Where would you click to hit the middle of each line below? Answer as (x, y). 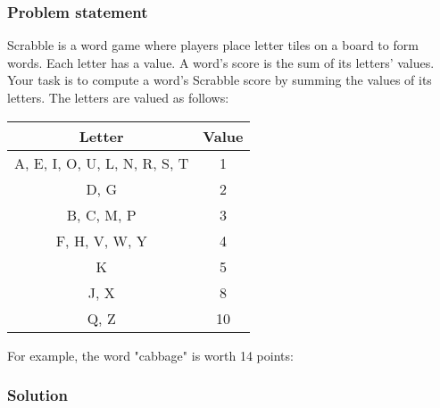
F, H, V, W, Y (101, 240)
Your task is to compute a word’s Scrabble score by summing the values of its (220, 80)
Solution (37, 395)
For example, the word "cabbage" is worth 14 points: (150, 355)
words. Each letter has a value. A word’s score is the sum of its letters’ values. (221, 62)
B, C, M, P (101, 214)
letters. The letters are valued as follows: (118, 97)
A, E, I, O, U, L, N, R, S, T (102, 162)
